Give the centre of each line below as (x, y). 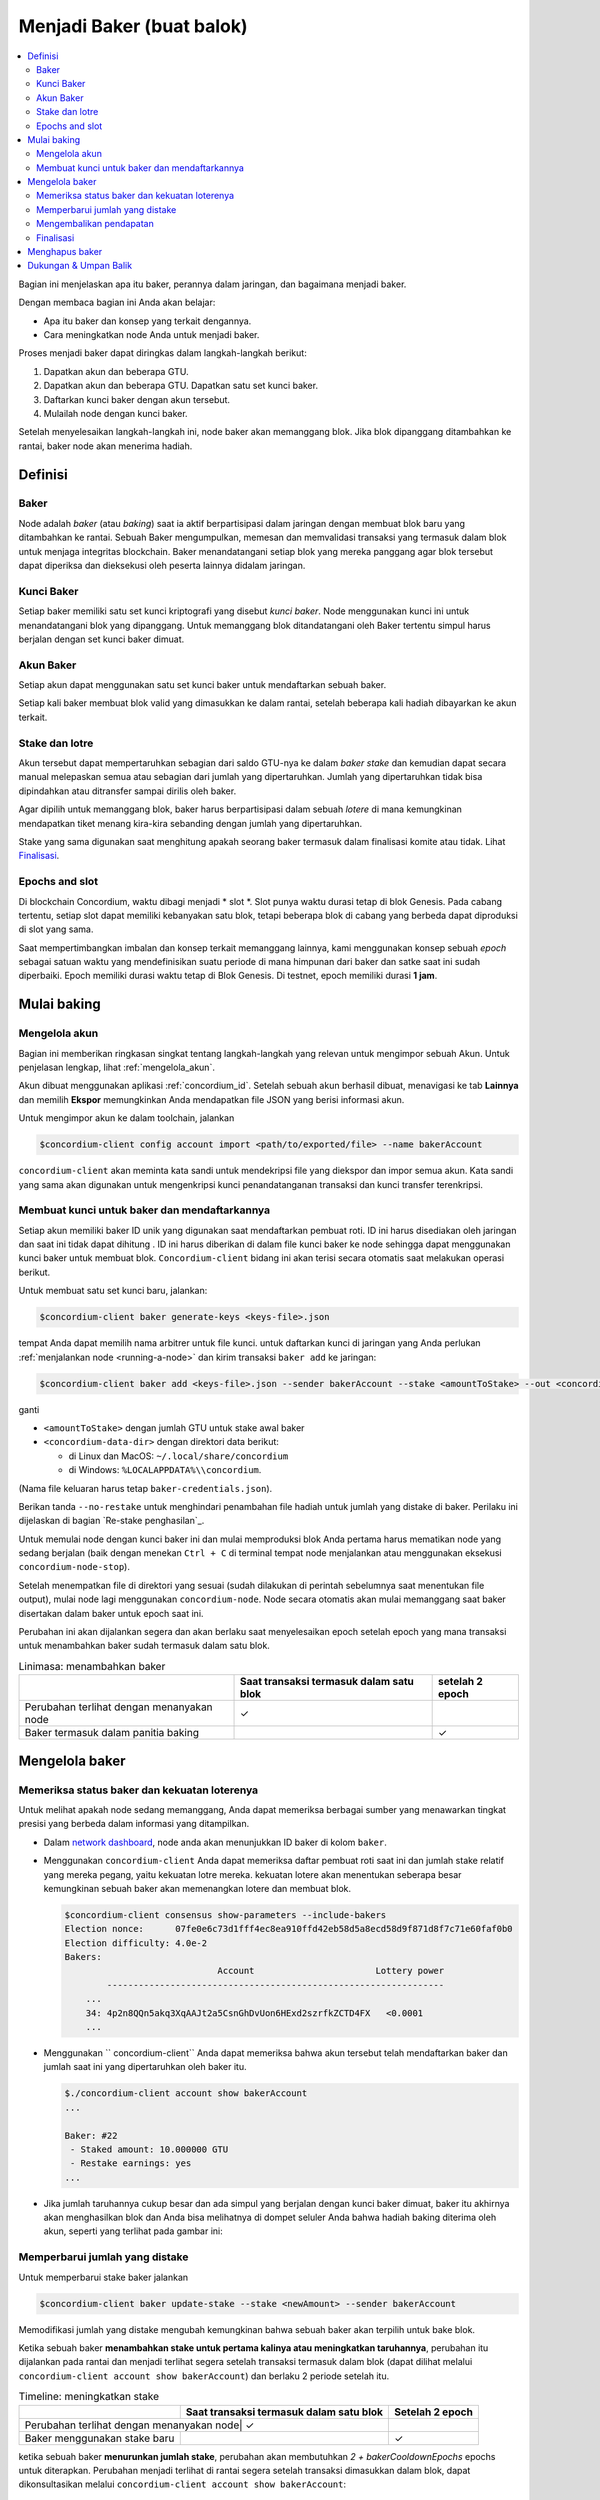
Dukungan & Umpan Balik (80, 266)
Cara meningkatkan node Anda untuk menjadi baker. (151, 334)
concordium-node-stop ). (74, 1567)
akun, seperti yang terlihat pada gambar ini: (133, 2231)
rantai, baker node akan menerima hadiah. (105, 446)
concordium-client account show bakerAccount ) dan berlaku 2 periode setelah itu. (204, 2376)
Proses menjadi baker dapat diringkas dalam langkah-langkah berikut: (162, 353)
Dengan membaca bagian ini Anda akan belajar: (117, 302)
